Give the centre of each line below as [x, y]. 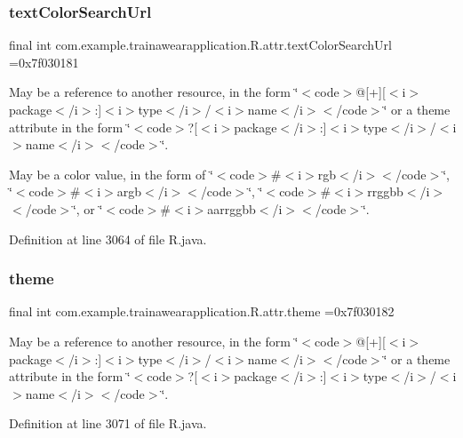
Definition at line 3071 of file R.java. [108, 423]
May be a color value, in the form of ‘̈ [111, 174]
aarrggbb [231, 208]
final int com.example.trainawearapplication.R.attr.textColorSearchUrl [200, 45]
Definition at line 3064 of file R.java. [108, 239]
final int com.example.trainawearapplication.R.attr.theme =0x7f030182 [202, 311]
